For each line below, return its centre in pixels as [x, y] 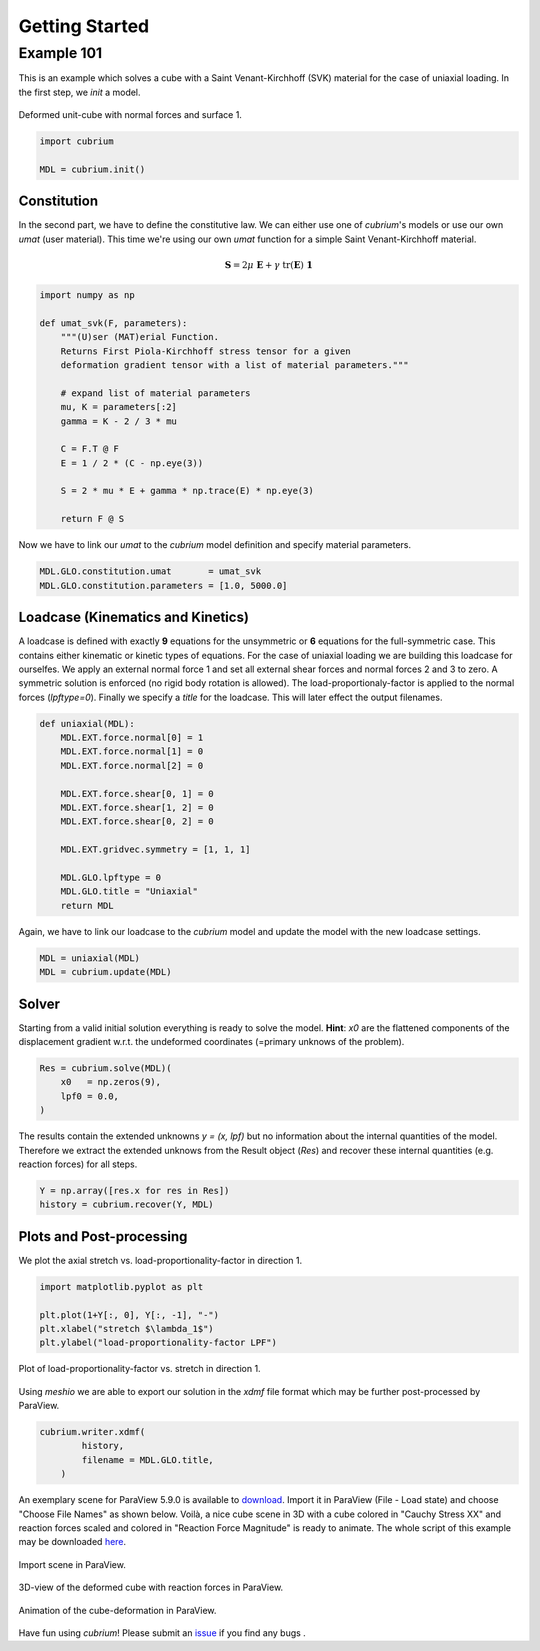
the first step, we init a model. [79, 92]
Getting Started [84, 26]
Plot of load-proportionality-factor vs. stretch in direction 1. [139, 1369]
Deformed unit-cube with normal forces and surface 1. [130, 115]
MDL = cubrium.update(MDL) [105, 972]
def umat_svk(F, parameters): [113, 323]
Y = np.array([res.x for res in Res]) [134, 1190]
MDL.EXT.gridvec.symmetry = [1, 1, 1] [155, 849]
